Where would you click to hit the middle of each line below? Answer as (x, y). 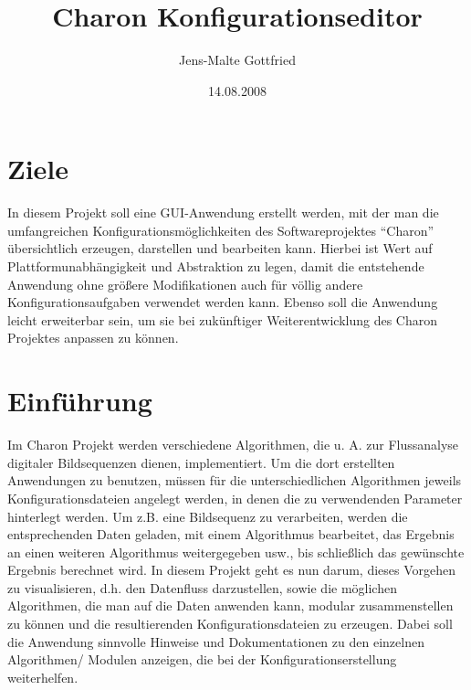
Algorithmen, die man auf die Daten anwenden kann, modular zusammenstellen (230, 605)
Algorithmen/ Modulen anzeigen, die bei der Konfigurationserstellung (202, 659)
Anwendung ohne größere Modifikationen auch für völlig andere (185, 284)
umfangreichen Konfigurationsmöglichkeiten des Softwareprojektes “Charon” (221, 230)
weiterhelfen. (43, 677)
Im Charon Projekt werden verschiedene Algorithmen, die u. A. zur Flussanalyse (233, 445)
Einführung (80, 401)
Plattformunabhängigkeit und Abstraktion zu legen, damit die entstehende (216, 266)
